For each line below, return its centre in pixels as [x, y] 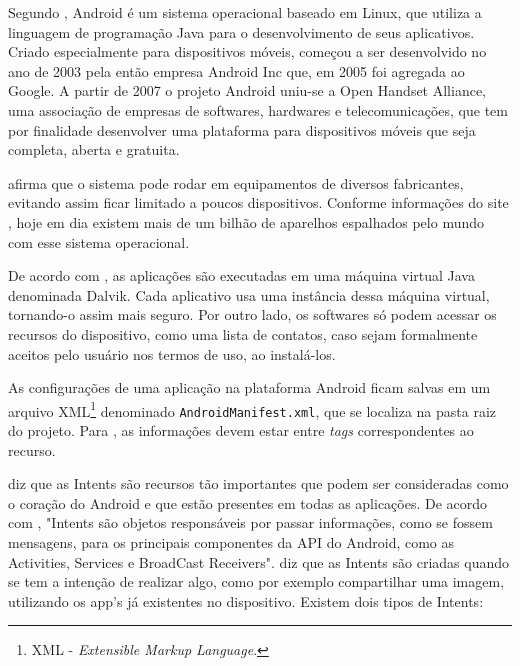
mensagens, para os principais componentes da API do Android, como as [231, 541]
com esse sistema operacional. [99, 241]
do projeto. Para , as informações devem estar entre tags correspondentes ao [241, 430]
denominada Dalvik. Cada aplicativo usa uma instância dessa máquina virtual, [249, 294]
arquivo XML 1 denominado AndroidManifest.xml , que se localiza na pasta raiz [252, 409]
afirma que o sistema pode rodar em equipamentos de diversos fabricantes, [236, 182]
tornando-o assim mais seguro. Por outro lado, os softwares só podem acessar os [252, 314]
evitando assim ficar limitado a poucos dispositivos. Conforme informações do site [258, 202]
